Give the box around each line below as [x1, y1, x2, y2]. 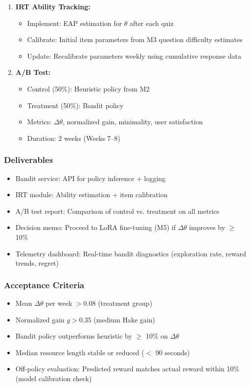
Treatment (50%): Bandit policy [27, 100, 124, 110]
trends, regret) [15, 258, 59, 268]
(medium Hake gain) [93, 314, 155, 324]
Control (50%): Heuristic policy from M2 [27, 83, 150, 93]
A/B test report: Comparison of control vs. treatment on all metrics [15, 205, 220, 216]
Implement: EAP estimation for [27, 18, 122, 28]
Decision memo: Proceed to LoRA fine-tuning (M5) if [15, 222, 176, 232]
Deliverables [4, 154, 53, 166]
